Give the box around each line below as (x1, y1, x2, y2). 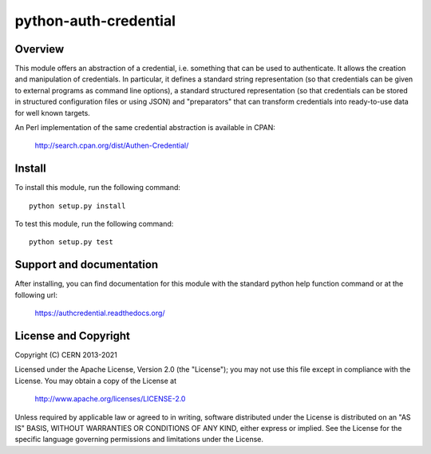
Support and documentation (14, 258, 159, 271)
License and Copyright (14, 329, 131, 342)
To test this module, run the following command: (14, 219, 174, 229)
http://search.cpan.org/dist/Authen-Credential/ (34, 140, 189, 151)
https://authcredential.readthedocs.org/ (34, 308, 165, 318)
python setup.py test (29, 238, 113, 247)
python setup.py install (29, 201, 126, 211)
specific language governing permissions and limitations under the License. (14, 435, 263, 444)
